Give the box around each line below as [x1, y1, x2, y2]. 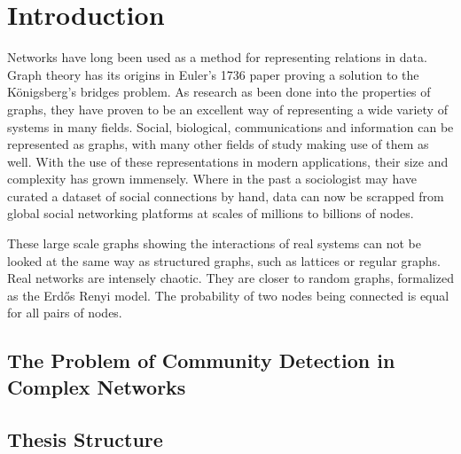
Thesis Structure [7, 425, 163, 452]
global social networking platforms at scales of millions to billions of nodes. [7, 204, 414, 223]
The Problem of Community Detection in [7, 347, 395, 374]
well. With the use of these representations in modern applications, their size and [7, 152, 449, 170]
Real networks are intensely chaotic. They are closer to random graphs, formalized [7, 269, 454, 287]
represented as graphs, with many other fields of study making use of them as [7, 135, 429, 153]
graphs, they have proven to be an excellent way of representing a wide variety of [7, 99, 448, 118]
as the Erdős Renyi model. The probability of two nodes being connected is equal [7, 286, 449, 304]
